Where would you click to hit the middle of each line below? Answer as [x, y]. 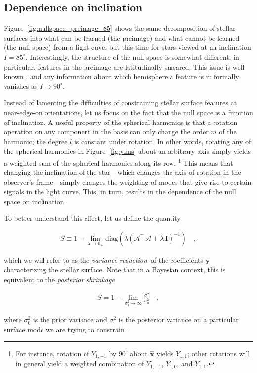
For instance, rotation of [52, 353]
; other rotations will [219, 353]
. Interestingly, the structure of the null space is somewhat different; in [132, 57]
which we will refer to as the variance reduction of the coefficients [104, 260]
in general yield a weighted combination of [80, 363]
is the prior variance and [70, 319]
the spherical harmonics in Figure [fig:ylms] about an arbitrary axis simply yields [128, 151]
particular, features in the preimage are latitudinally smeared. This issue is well [124, 66]
